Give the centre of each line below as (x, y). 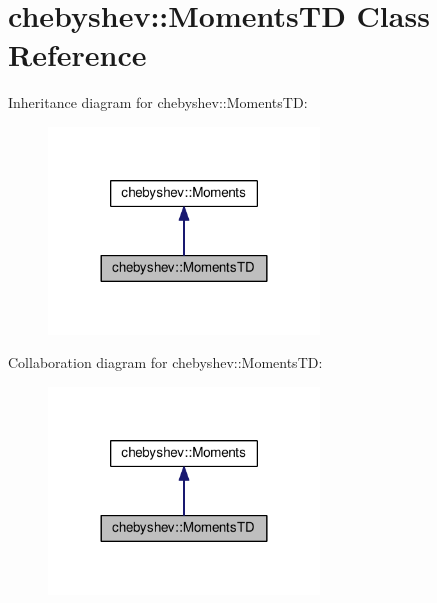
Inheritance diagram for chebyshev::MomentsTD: (158, 102)
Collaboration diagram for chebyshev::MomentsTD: (165, 362)
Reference (77, 54)
